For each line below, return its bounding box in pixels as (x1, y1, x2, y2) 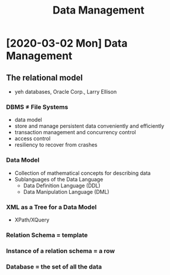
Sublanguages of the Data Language (14, 175, 104, 183)
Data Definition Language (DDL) (23, 182, 101, 189)
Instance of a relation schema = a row (6, 247, 115, 255)
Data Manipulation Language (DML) (23, 188, 110, 195)
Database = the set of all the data (6, 263, 103, 271)
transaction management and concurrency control (14, 129, 136, 136)
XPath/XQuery (14, 216, 50, 223)
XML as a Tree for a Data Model (6, 203, 97, 211)
